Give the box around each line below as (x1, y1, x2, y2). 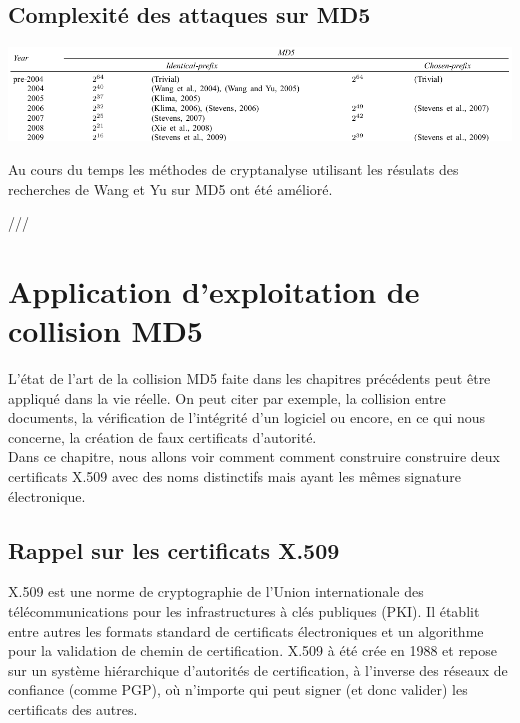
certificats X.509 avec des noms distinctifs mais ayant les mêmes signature (8, 466, 461, 486)
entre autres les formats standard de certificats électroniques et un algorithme (8, 620, 484, 641)
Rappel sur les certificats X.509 (8, 534, 340, 565)
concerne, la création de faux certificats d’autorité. (8, 426, 317, 447)
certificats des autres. (8, 698, 138, 719)
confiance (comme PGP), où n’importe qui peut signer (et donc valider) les (8, 679, 468, 700)
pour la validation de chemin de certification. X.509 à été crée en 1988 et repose (8, 640, 498, 661)
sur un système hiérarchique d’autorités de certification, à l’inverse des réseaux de (8, 659, 508, 680)
